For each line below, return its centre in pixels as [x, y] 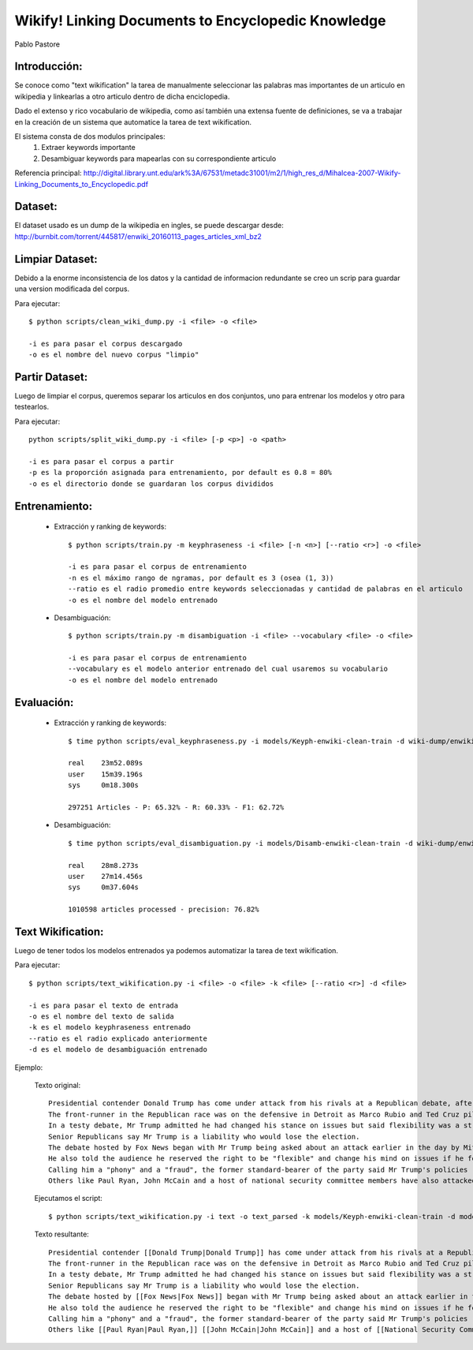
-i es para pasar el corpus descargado [106, 344]
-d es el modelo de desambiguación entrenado [118, 1050]
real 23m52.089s [106, 763]
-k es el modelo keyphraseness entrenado [110, 1027]
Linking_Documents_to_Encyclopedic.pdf [82, 184]
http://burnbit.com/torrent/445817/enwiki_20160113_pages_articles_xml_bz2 [138, 236]
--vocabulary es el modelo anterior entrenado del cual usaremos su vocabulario [228, 669]
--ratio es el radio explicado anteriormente [118, 1038]
